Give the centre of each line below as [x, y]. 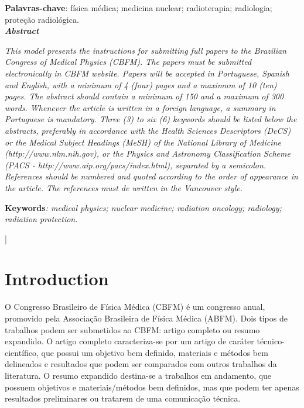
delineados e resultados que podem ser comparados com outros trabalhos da [141, 364]
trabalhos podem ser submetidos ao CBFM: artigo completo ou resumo [132, 329]
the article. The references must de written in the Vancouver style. [124, 187]
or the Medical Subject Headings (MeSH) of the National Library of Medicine [143, 142]
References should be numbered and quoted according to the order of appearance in [151, 176]
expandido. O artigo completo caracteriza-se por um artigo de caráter [129, 341]
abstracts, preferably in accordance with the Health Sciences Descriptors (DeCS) [148, 130]
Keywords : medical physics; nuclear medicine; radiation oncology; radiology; [143, 207]
